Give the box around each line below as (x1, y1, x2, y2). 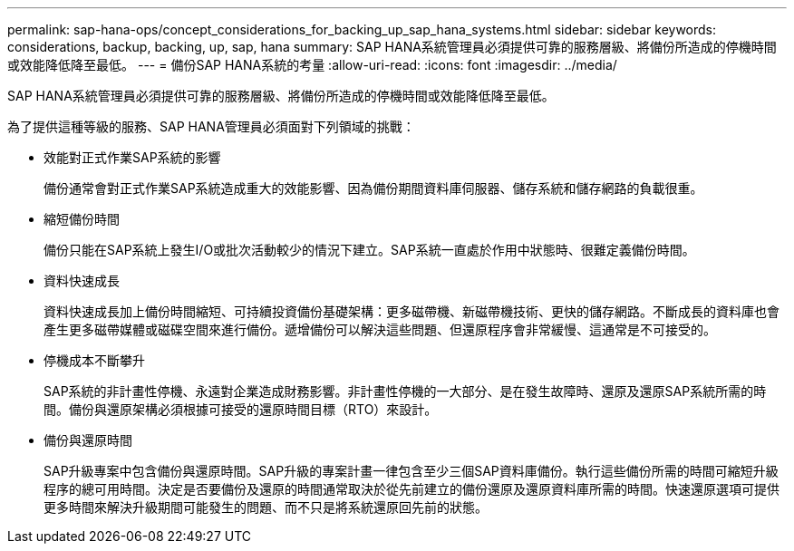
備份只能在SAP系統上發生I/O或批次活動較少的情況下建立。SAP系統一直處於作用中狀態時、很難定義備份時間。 (44, 242, 695, 257)
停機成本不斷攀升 (44, 353, 145, 368)
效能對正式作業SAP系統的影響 (44, 150, 221, 165)
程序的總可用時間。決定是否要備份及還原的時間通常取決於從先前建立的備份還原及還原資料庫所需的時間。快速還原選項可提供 (44, 481, 779, 497)
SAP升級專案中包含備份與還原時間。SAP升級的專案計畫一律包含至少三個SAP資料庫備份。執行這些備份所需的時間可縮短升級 (44, 463, 779, 478)
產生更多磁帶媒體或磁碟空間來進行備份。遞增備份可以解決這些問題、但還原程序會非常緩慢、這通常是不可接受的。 (44, 322, 716, 337)
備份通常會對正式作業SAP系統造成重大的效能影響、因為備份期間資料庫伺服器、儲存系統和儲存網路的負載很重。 (44, 180, 703, 196)
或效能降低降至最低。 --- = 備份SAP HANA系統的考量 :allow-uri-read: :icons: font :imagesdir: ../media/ (7, 57, 617, 72)
